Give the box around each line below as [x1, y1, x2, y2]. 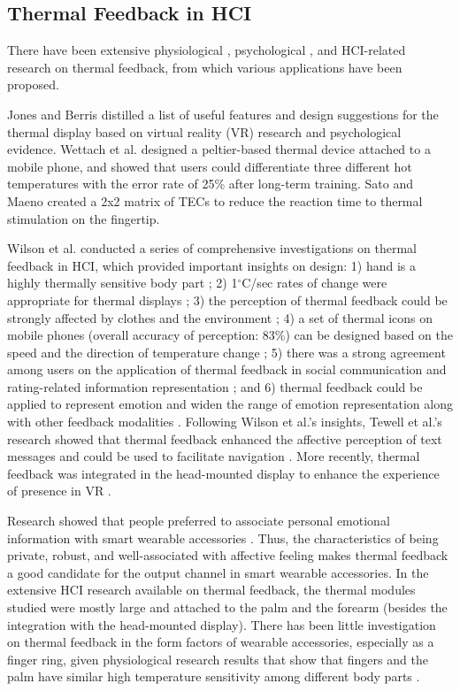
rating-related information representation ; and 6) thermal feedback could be [7, 377, 423, 395]
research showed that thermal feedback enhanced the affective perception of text [7, 429, 442, 448]
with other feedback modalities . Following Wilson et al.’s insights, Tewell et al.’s [7, 412, 442, 431]
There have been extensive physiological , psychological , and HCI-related [7, 41, 406, 59]
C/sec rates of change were [241, 273, 387, 292]
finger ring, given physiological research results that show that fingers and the [7, 649, 428, 668]
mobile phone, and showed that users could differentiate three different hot [7, 157, 412, 175]
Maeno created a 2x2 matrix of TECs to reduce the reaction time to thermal [7, 191, 423, 210]
